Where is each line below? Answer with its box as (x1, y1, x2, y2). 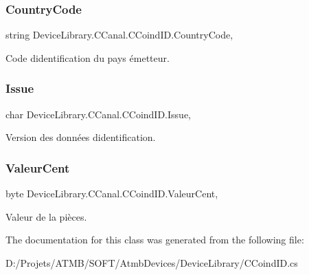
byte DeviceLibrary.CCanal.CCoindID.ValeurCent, (5, 186, 218, 201)
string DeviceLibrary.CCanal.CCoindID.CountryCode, (5, 27, 233, 42)
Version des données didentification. (5, 130, 156, 144)
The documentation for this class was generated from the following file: (5, 232, 304, 247)
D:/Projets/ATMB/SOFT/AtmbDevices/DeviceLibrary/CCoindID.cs (5, 255, 298, 269)
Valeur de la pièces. (5, 209, 87, 223)
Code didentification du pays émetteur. (5, 50, 170, 65)
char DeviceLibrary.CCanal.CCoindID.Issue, (5, 107, 191, 121)
